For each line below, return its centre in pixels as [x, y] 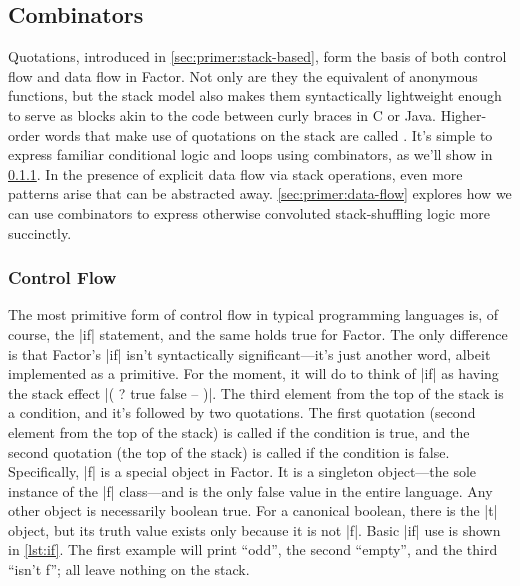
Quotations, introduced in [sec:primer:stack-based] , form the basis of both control [257, 56]
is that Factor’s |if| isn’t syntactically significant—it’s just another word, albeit [249, 353]
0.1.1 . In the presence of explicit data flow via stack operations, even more [235, 173]
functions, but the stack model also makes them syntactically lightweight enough [255, 95]
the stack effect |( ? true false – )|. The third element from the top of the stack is [256, 392]
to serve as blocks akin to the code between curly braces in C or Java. [222, 114]
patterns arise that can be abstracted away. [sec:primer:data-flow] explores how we [260, 193]
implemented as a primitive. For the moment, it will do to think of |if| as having [253, 373]
